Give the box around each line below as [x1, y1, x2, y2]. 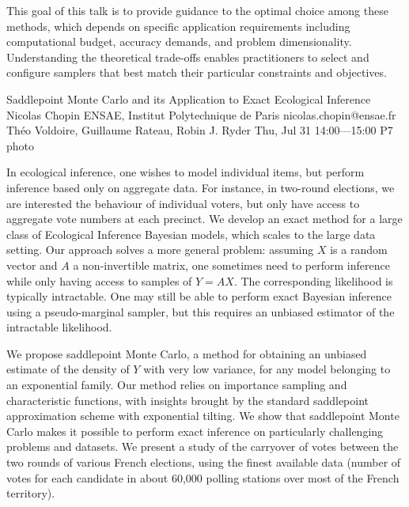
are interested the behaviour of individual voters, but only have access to [6, 195, 360, 211]
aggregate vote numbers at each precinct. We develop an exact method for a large [6, 210, 403, 227]
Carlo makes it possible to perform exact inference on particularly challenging [6, 422, 384, 439]
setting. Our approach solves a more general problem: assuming [6, 241, 314, 258]
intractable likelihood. [6, 319, 112, 335]
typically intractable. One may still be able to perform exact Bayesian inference [6, 288, 392, 305]
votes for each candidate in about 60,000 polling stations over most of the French [6, 469, 400, 486]
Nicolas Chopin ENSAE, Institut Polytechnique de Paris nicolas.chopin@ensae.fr [6, 106, 396, 123]
